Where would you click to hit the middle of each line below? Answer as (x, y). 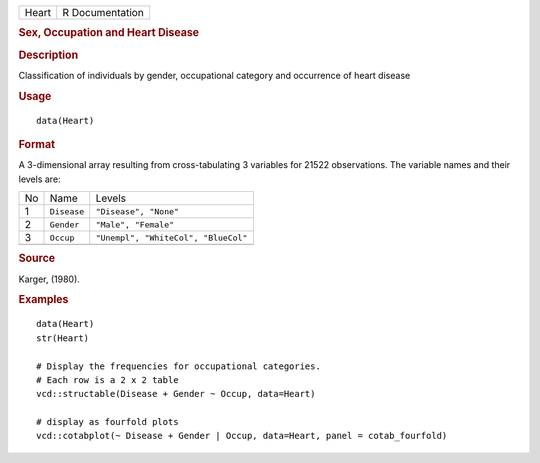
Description (48, 55)
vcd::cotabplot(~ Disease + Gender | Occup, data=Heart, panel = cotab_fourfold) (242, 436)
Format (36, 144)
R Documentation (103, 12)
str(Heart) (63, 338)
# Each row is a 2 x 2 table (107, 379)
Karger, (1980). (49, 279)
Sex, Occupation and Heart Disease (109, 33)
